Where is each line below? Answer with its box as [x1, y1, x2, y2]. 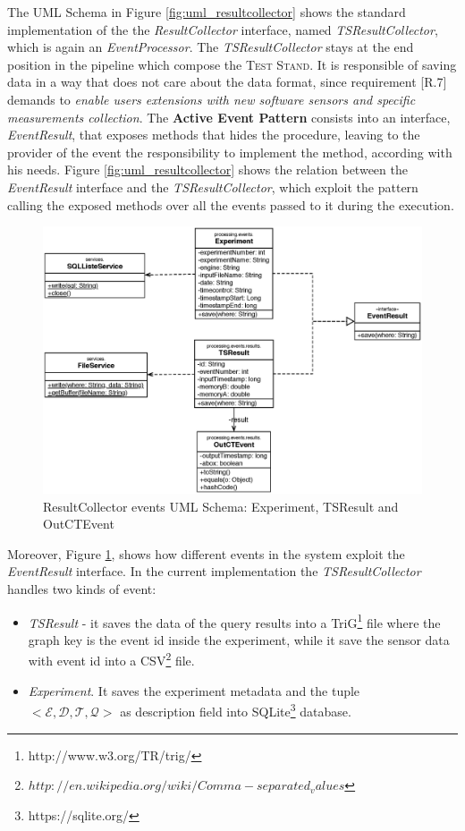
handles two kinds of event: [7, 580, 156, 598]
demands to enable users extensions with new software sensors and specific [7, 89, 416, 108]
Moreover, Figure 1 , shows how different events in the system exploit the [7, 544, 405, 563]
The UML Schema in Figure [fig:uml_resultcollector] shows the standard [7, 3, 406, 21]
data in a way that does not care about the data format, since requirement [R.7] [7, 72, 447, 91]
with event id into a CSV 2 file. [28, 649, 195, 670]
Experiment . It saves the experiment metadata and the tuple [28, 681, 360, 700]
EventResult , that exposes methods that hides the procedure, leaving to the [7, 125, 420, 144]
